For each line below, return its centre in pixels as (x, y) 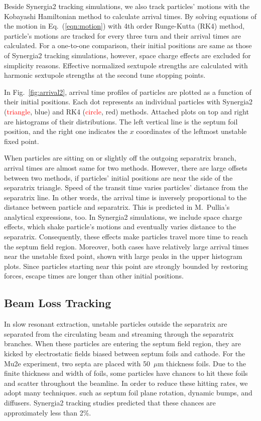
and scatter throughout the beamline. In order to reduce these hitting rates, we (126, 383)
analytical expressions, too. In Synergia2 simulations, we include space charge (123, 217)
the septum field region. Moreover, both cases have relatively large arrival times (126, 246)
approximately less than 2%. (48, 412)
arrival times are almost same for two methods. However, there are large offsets (126, 167)
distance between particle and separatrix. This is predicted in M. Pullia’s (117, 207)
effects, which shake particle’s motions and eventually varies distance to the (120, 227)
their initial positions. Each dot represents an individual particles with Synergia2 (128, 102)
